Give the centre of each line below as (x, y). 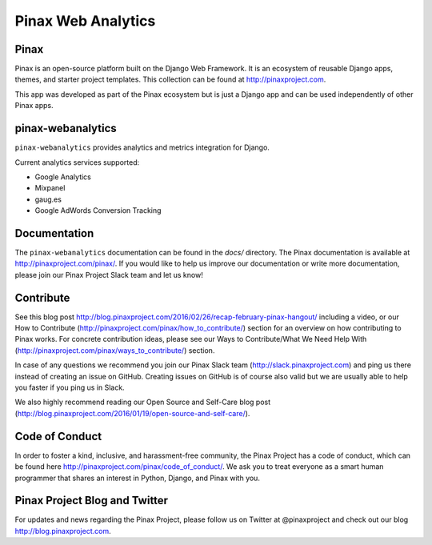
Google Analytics (63, 177)
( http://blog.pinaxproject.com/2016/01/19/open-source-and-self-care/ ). (132, 413)
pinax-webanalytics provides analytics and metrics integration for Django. (142, 147)
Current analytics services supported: (77, 162)
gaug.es (48, 199)
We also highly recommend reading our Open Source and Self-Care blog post (143, 402)
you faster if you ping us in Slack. (70, 387)
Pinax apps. (34, 106)
